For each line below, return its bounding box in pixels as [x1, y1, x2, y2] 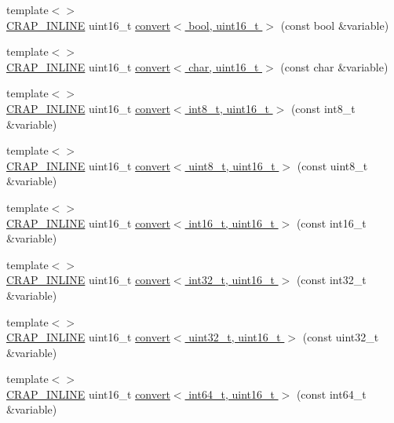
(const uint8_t [297, 157, 368, 173]
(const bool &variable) [280, 16, 389, 33]
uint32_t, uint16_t [188, 329, 281, 345]
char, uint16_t [188, 58, 259, 75]
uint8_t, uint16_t [188, 157, 275, 173]
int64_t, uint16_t [188, 385, 275, 402]
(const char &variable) [280, 58, 389, 75]
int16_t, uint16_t [188, 214, 275, 231]
